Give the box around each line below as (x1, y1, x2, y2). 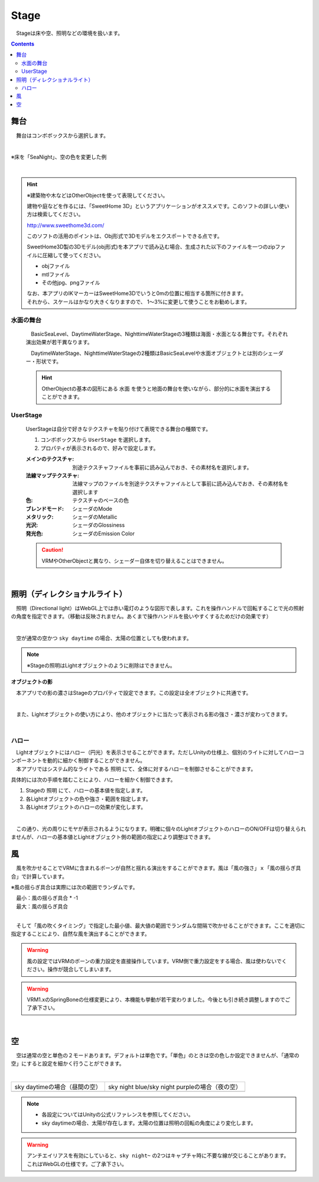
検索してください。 (37, 211, 84, 218)
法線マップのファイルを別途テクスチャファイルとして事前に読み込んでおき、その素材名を (72, 480, 289, 487)
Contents (11, 40, 35, 47)
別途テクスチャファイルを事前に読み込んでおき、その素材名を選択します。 (72, 464, 252, 471)
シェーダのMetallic (72, 513, 118, 520)
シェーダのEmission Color (72, 530, 135, 537)
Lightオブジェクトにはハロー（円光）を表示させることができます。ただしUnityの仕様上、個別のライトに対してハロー (15, 749, 300, 756)
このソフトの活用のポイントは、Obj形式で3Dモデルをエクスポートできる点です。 (27, 232, 223, 239)
